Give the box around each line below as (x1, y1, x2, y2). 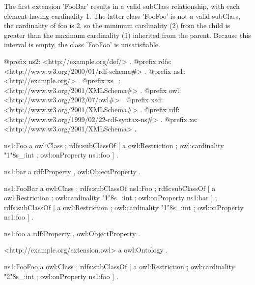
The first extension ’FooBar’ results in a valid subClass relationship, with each (4, 1, 240, 11)
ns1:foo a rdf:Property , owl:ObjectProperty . (4, 228, 140, 238)
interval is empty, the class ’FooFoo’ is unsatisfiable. (4, 39, 160, 50)
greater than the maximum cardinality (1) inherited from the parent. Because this (4, 30, 251, 40)
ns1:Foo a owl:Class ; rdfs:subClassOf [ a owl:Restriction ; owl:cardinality (4, 140, 224, 150)
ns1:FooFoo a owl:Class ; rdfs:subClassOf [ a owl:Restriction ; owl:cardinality (4, 261, 235, 272)
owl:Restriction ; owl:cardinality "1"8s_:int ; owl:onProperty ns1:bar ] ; (4, 192, 217, 203)
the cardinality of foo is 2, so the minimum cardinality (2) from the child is (4, 20, 230, 31)
